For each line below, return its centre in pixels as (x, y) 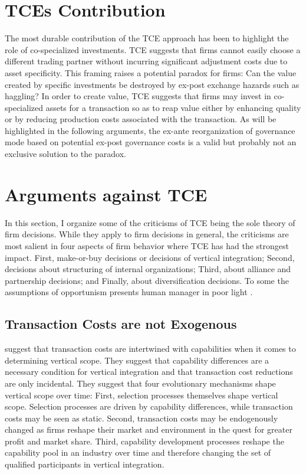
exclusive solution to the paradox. (65, 154)
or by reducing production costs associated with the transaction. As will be (141, 119)
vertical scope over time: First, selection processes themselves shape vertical (142, 395)
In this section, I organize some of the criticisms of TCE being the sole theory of (150, 222)
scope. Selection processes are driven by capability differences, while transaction (149, 406)
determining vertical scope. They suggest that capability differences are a (137, 360)
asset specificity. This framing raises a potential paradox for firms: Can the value (151, 72)
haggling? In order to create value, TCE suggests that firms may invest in (138, 96)
